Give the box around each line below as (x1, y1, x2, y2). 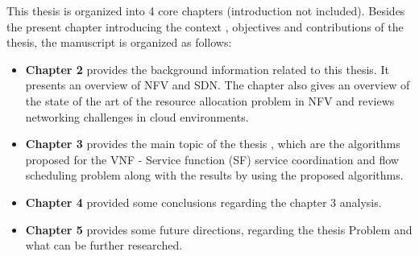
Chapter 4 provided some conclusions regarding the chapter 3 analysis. (25, 193, 382, 210)
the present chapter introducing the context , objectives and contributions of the (6, 18, 404, 35)
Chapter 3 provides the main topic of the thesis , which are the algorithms (25, 135, 400, 152)
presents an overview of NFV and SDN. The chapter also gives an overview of (25, 76, 410, 93)
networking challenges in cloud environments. (25, 108, 249, 125)
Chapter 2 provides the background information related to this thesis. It (25, 60, 389, 77)
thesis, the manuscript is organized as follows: (6, 34, 232, 51)
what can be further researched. (25, 237, 183, 254)
